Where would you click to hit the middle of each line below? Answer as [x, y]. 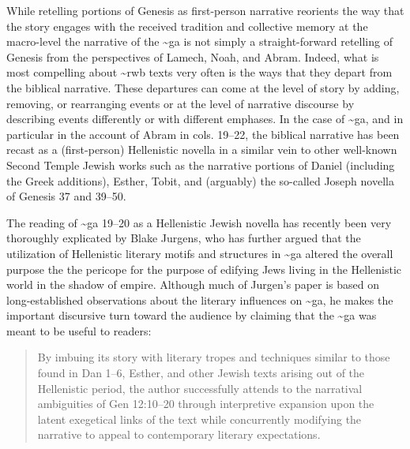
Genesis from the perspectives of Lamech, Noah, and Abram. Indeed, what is [193, 56]
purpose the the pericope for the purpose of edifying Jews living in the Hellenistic [204, 269]
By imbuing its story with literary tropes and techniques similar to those [214, 357]
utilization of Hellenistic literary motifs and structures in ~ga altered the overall [200, 253]
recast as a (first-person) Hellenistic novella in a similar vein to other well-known [202, 150]
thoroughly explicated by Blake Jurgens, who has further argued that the [184, 238]
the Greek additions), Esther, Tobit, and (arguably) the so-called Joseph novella [200, 180]
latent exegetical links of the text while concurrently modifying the [199, 419]
